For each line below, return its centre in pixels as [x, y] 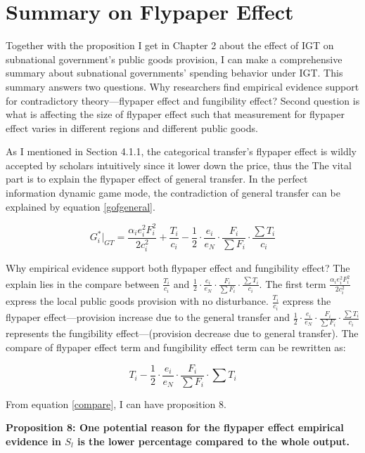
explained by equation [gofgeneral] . [81, 206]
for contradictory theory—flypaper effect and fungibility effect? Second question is [183, 100]
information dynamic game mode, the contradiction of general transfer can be [173, 193]
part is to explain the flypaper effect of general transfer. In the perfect [157, 179]
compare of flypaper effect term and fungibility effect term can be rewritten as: [176, 347]
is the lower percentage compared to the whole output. [213, 441]
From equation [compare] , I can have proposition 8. [116, 403]
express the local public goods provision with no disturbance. [137, 301]
